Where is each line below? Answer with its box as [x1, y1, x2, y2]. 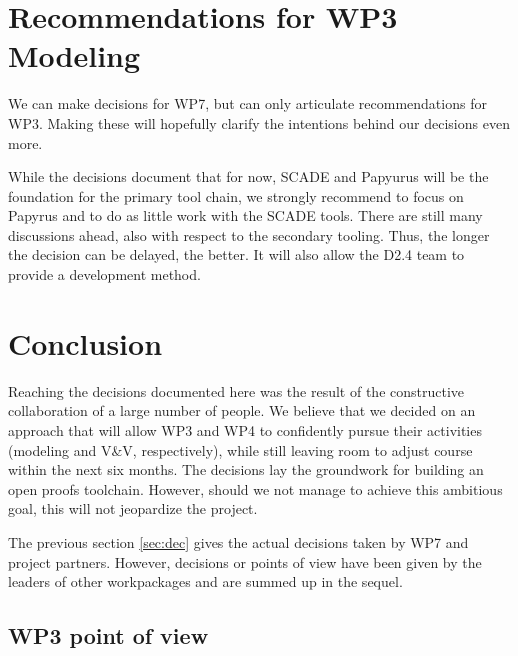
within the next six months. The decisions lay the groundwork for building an [8, 459, 484, 480]
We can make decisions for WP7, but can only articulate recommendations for [8, 93, 487, 114]
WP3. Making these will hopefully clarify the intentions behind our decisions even [8, 112, 510, 133]
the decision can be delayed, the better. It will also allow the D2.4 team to [8, 244, 465, 265]
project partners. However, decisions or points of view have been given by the [8, 551, 482, 572]
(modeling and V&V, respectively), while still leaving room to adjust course [8, 439, 473, 460]
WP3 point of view [8, 620, 209, 651]
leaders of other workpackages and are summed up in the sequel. [8, 571, 403, 592]
